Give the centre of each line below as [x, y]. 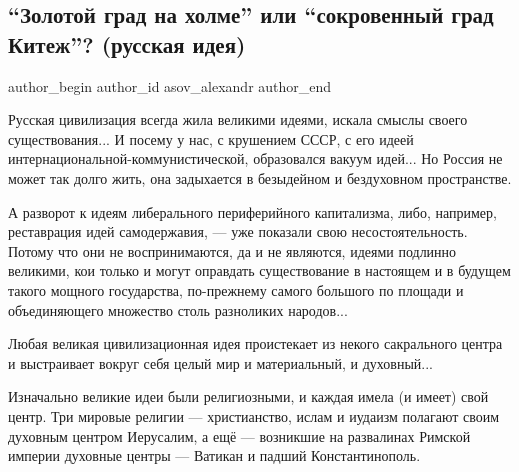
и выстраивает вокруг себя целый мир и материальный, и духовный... [220, 362]
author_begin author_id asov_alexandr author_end [170, 85]
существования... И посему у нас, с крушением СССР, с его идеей [211, 138]
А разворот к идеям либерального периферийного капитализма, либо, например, [252, 211]
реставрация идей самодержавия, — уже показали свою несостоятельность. [238, 231]
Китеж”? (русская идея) [127, 43]
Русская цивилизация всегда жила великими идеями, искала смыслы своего [238, 119]
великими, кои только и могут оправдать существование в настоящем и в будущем [259, 270]
